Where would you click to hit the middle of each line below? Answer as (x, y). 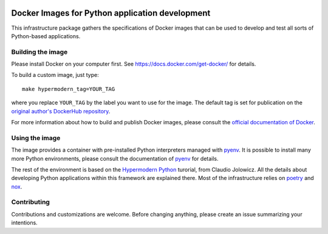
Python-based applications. (46, 36)
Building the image (39, 52)
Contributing (30, 202)
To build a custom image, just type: (55, 75)
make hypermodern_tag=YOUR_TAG (69, 89)
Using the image (36, 138)
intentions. (24, 223)
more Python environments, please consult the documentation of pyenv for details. (115, 158)
